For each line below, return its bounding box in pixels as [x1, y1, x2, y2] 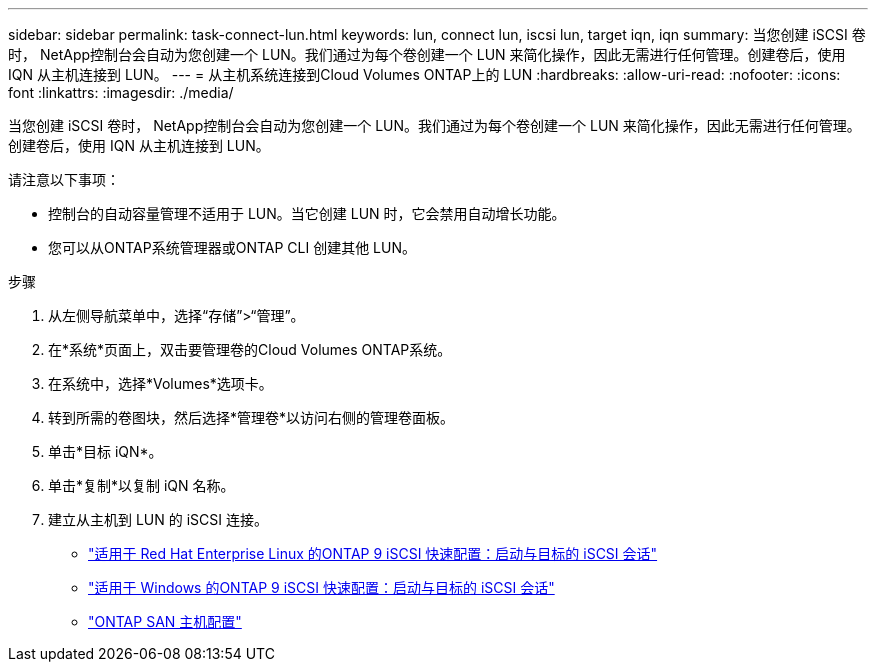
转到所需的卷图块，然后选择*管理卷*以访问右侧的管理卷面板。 [48, 409, 455, 426]
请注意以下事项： [8, 171, 120, 188]
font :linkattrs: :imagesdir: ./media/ [8, 84, 234, 101]
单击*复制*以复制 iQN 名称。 [48, 477, 235, 494]
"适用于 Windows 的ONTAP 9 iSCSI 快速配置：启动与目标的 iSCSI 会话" [88, 579, 555, 596]
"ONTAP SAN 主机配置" [88, 613, 242, 630]
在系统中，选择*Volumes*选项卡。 [48, 375, 273, 392]
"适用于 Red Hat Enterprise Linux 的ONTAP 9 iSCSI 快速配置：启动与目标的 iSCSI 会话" [88, 545, 658, 562]
